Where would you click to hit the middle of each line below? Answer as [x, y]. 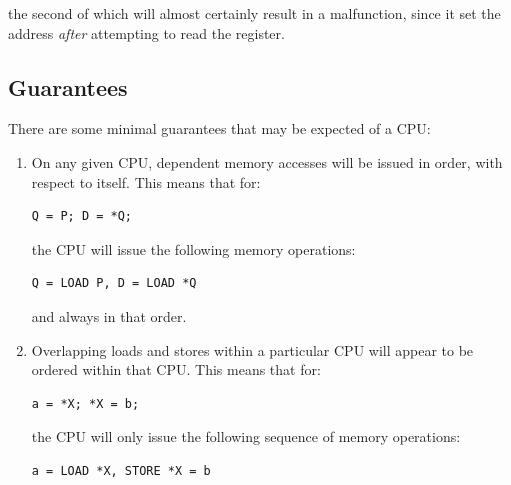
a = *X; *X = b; [85, 403]
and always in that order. [109, 315]
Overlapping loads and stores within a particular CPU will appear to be [252, 349]
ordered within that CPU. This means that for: [176, 369]
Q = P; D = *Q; [82, 216]
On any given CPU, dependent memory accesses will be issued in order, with [267, 161]
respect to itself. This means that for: [146, 181]
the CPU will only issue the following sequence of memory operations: [246, 436]
